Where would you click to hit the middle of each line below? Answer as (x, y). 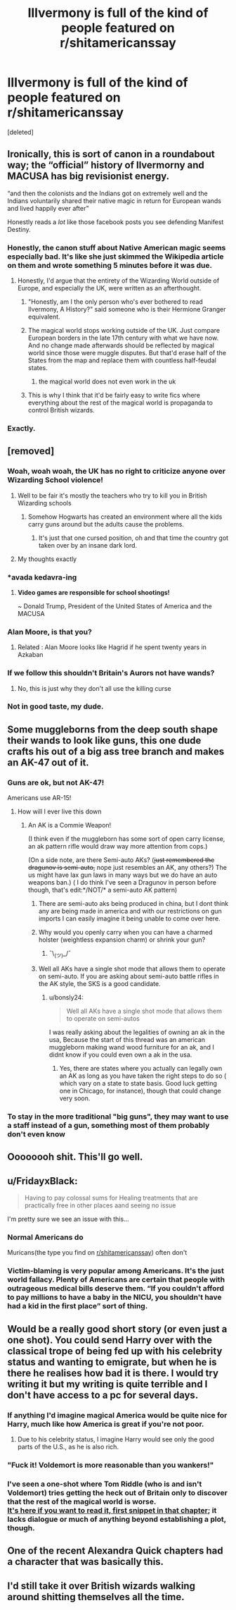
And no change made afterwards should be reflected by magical (121, 345)
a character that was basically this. (85, 1562)
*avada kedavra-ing (42, 577)
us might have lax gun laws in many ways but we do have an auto (123, 875)
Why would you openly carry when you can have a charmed (125, 933)
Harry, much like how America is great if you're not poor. (106, 1424)
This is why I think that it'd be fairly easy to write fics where (114, 395)
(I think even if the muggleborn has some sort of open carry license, (126, 839)
